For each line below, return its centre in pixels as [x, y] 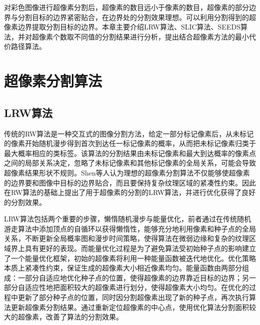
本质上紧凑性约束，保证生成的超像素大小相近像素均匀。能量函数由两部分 [123, 268]
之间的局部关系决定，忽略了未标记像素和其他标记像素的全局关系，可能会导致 [130, 163]
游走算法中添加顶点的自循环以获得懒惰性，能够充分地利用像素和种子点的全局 [130, 228]
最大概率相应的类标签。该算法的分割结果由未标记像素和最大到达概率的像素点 [130, 153]
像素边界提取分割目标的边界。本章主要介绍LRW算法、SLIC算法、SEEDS [122, 27]
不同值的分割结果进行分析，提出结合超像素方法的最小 [161, 36]
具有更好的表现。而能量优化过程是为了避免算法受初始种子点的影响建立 [140, 248]
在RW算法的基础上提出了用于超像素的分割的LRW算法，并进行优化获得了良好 [130, 192]
